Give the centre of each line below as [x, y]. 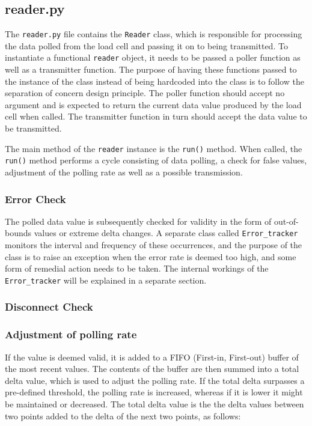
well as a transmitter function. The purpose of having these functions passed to [151, 69]
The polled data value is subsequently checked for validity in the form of [138, 221]
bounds [18, 233]
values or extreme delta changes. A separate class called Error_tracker [166, 233]
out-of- [286, 221]
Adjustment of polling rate [71, 334]
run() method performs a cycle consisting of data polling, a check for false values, [156, 160]
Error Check [35, 199]
